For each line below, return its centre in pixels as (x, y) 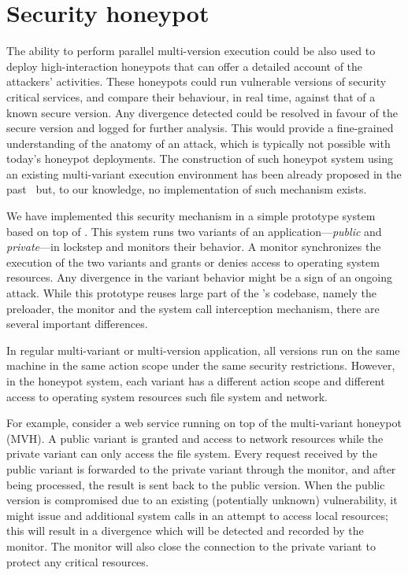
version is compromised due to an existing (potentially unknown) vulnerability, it (202, 500)
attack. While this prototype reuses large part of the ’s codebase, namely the (191, 293)
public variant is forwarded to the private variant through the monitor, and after (201, 468)
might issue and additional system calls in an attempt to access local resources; (197, 515)
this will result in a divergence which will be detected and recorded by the (185, 531)
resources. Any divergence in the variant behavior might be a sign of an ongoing (200, 277)
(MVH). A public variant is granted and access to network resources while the (195, 438)
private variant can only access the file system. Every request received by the (192, 453)
